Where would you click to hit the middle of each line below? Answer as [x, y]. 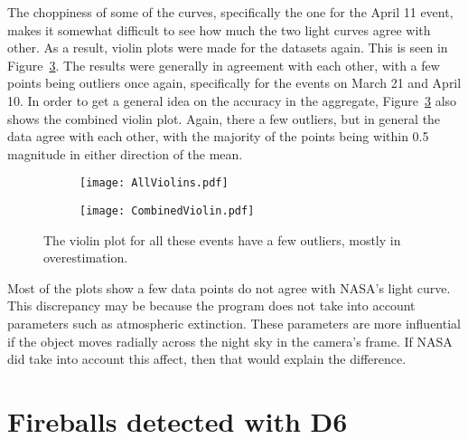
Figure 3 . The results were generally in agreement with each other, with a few [224, 65]
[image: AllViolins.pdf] [154, 183]
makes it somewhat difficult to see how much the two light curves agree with [219, 29]
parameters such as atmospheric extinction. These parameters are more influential [234, 324]
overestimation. [86, 258]
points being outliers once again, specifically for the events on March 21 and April [234, 83]
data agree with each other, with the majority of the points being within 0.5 [218, 136]
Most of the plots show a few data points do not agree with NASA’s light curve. [229, 287]
